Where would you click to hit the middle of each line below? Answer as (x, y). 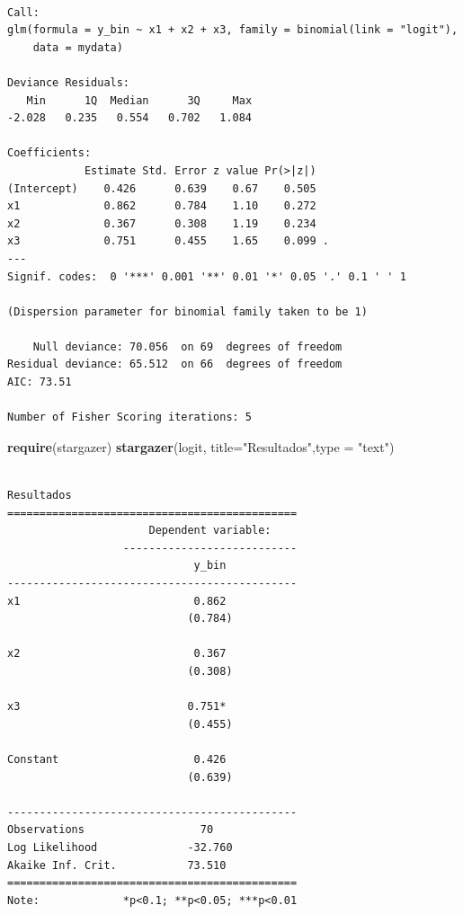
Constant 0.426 (117, 759)
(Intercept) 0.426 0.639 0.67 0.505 (162, 188)
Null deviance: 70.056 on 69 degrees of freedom (187, 346)
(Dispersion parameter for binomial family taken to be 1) (187, 311)
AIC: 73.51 (40, 382)
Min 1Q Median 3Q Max (139, 100)
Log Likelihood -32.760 (120, 847)
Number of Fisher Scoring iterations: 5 (130, 417)
